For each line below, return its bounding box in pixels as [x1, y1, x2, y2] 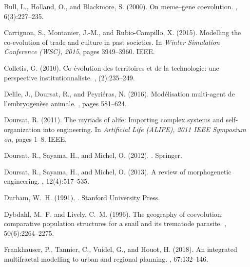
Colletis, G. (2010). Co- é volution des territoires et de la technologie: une [4, 62, 219, 73]
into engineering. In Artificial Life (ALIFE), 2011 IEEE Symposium [43, 124, 246, 134]
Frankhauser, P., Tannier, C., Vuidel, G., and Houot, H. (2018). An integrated [4, 244, 237, 254]
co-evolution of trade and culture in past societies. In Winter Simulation [4, 37, 220, 47]
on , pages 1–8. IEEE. [4, 133, 67, 144]
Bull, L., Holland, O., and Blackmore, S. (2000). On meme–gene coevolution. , [4, 1, 237, 11]
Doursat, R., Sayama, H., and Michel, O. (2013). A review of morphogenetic [4, 166, 231, 176]
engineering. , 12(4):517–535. [4, 176, 90, 186]
